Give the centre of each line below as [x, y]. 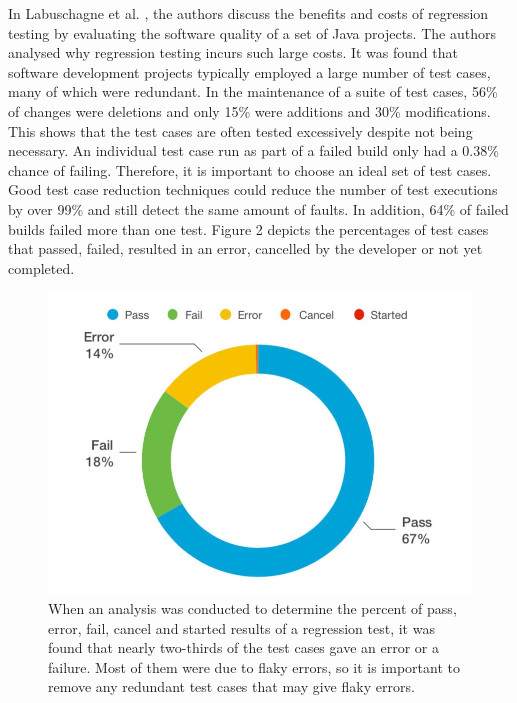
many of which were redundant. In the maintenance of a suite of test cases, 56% [253, 91]
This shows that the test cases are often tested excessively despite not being [240, 130]
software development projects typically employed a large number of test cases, [249, 71]
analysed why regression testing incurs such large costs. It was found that [233, 52]
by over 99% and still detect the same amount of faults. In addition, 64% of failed [258, 208]
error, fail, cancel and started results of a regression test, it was [241, 627]
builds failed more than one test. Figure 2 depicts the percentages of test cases [248, 228]
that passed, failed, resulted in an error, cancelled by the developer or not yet [245, 248]
